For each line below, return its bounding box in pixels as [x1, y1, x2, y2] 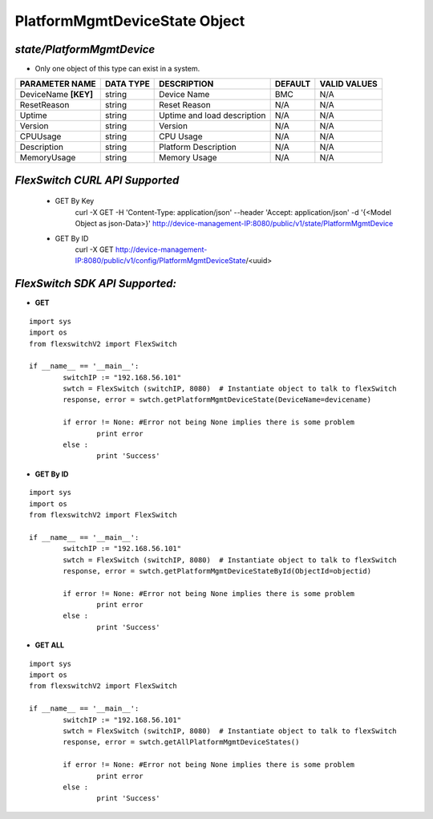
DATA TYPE [104, 79, 150, 90]
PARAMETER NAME [19, 79, 96, 90]
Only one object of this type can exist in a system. [34, 64, 200, 74]
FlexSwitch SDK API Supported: [14, 277, 176, 290]
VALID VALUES [319, 79, 378, 90]
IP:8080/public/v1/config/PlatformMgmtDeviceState [75, 256, 246, 266]
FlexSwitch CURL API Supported [14, 173, 180, 187]
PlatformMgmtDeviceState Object [14, 12, 245, 30]
